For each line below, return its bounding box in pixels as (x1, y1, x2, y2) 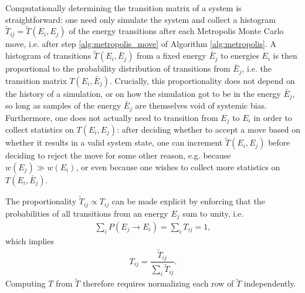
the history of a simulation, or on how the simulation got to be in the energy (5, 87, 281, 99)
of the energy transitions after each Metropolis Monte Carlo (69, 25, 284, 37)
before (268, 136, 290, 149)
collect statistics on (5, 123, 74, 136)
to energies (221, 49, 259, 62)
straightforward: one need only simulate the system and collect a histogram (5, 13, 276, 25)
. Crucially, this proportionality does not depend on (110, 74, 295, 86)
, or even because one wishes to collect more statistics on (76, 160, 280, 173)
